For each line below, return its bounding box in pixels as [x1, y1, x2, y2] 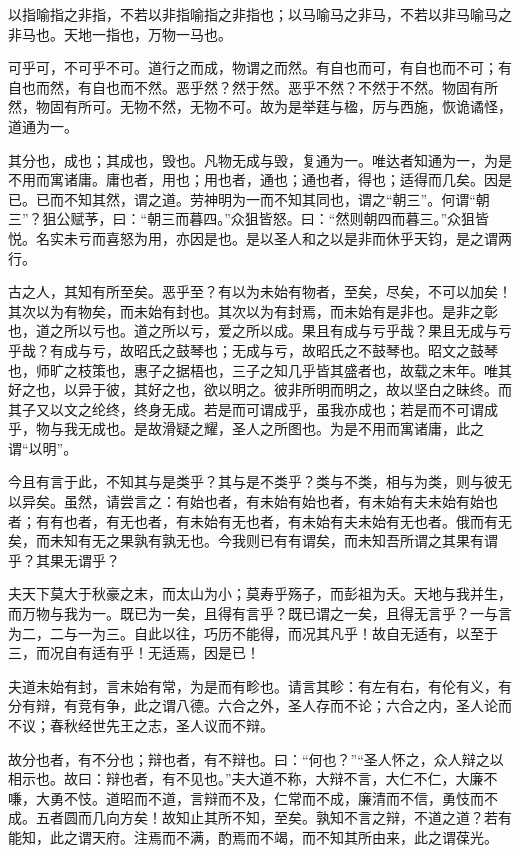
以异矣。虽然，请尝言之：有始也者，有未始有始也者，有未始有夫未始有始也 [8, 491, 498, 512]
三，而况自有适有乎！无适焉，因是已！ [8, 642, 260, 663]
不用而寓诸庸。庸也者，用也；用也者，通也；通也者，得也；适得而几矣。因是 [8, 169, 512, 190]
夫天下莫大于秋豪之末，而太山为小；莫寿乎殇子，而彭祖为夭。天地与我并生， [8, 583, 512, 604]
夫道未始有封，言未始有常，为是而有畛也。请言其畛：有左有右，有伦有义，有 [8, 675, 512, 696]
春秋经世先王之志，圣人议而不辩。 [49, 715, 274, 735]
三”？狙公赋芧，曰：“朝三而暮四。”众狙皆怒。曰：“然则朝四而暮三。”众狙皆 [8, 208, 490, 229]
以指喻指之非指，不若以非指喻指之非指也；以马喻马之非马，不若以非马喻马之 [8, 4, 512, 24]
